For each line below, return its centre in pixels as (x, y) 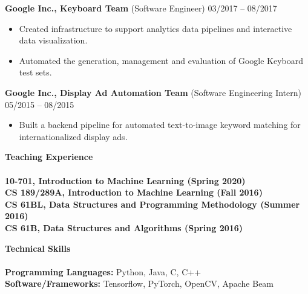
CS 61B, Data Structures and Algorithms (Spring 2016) (124, 227)
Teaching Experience (49, 157)
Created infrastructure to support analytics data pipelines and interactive (156, 28)
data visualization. (53, 40)
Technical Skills (38, 248)
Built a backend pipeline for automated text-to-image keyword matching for (160, 125)
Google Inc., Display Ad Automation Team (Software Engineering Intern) (153, 92)
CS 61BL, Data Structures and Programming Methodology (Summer (152, 204)
